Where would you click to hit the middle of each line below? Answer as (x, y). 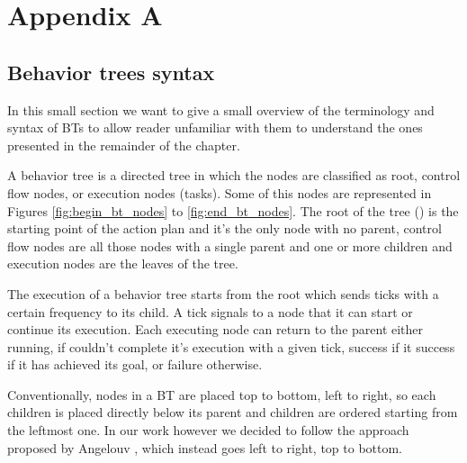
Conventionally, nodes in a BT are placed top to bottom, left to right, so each (222, 394)
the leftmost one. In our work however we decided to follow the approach (208, 430)
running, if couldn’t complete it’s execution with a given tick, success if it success (231, 346)
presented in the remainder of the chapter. (124, 145)
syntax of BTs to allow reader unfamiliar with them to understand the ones (215, 127)
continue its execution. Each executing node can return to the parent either (216, 329)
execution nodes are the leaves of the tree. (123, 263)
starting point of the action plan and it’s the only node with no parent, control (225, 228)
